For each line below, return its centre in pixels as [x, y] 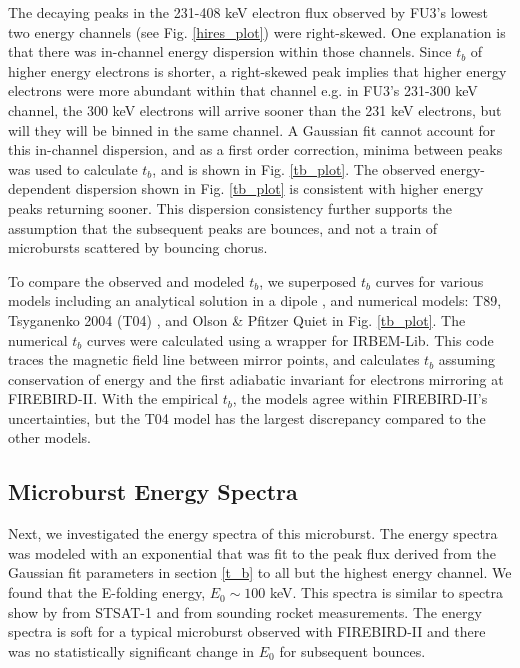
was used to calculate [73, 168]
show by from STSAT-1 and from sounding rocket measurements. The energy [245, 611]
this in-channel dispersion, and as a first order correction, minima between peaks [255, 149]
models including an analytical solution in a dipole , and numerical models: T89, [255, 300]
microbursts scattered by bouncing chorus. [138, 247]
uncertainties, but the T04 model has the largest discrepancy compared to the [247, 417]
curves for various [429, 280]
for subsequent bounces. [352, 650]
